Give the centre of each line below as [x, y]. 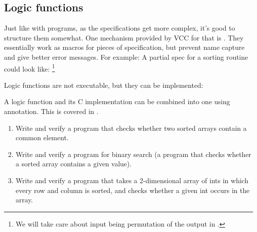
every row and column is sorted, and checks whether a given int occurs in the [132, 190]
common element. [42, 137]
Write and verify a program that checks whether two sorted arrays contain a [131, 128]
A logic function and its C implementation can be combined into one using [117, 101]
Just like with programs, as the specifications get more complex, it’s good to [120, 28]
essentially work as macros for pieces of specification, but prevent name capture [124, 47]
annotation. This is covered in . [51, 111]
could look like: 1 [30, 68]
